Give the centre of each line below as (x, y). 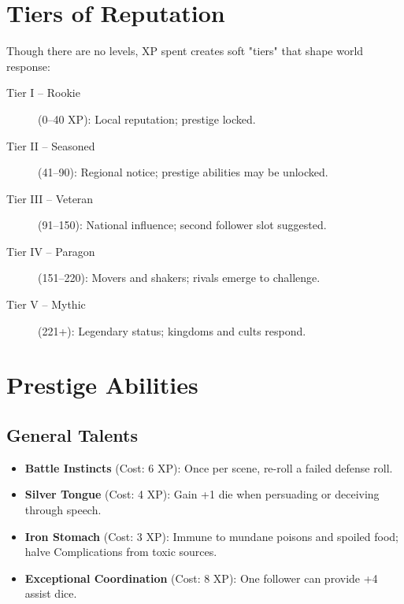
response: (28, 66)
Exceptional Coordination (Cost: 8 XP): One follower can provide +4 (201, 578)
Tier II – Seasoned (51, 145)
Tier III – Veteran (50, 198)
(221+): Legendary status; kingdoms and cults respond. (172, 330)
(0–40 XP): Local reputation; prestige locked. (147, 119)
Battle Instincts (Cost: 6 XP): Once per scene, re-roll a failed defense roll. (209, 467)
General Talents (72, 435)
